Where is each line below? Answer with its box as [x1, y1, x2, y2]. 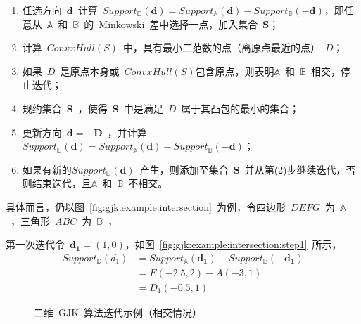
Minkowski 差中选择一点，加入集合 [99, 16, 258, 31]
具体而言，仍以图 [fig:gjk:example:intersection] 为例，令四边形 [6, 199, 286, 214]
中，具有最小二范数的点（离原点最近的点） [122, 40, 320, 55]
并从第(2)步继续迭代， [244, 162, 346, 176]
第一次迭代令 [6, 237, 65, 252]
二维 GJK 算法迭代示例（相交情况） [34, 304, 203, 319]
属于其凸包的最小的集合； [181, 101, 300, 115]
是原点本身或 [60, 63, 120, 78]
